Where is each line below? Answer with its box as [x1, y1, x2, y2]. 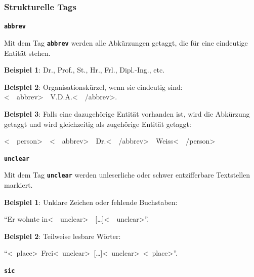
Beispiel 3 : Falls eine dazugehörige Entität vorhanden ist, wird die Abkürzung [4, 108, 250, 119]
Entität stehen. [4, 47, 51, 58]
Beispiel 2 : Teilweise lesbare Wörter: [4, 230, 121, 241]
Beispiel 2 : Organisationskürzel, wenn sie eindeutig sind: [4, 81, 183, 92]
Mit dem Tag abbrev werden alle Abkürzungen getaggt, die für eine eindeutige [4, 37, 248, 48]
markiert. [4, 180, 33, 190]
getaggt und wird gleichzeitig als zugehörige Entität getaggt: [4, 118, 191, 129]
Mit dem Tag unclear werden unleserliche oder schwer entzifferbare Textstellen [4, 169, 250, 180]
